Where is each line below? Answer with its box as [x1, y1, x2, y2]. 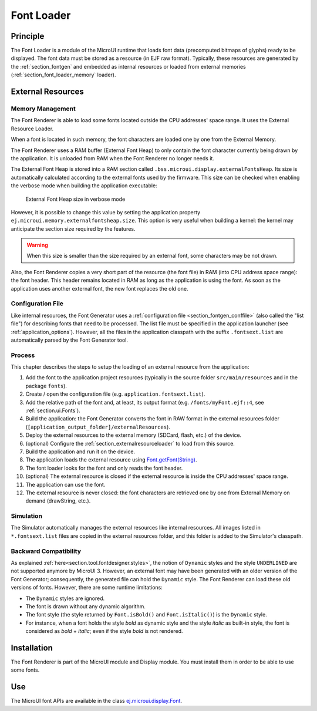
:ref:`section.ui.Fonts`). [25, 407, 80, 414]
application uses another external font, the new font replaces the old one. [11, 285, 188, 292]
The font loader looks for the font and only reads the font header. [25, 464, 183, 471]
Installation [11, 643, 53, 653]
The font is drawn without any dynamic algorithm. [25, 602, 146, 610]
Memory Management [11, 105, 76, 113]
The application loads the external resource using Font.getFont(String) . [25, 456, 197, 463]
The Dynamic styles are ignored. [25, 595, 105, 602]
